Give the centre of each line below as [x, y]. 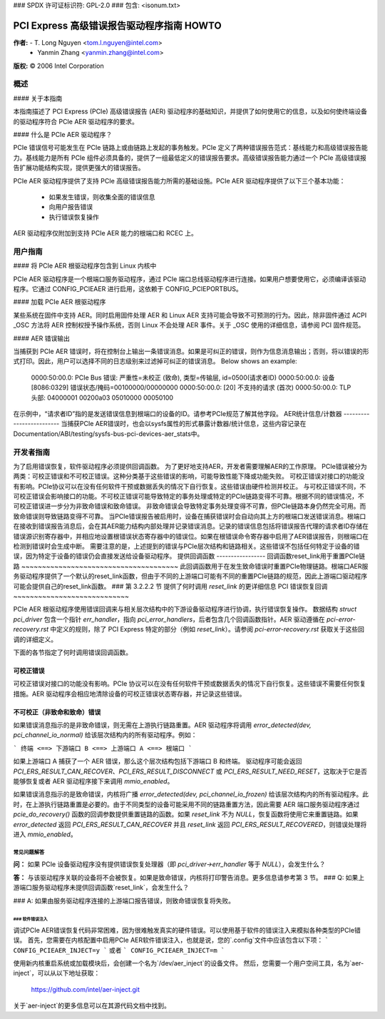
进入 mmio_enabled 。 [45, 834]
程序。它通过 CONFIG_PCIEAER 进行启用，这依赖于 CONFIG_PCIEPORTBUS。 [128, 289]
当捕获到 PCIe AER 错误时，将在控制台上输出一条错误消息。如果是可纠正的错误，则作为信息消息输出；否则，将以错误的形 [191, 351]
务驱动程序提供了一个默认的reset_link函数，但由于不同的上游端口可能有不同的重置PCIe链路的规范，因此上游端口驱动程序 [190, 576]
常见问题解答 [29, 852]
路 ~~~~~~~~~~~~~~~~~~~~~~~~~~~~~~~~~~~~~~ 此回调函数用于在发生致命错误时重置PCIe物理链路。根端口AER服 [191, 566]
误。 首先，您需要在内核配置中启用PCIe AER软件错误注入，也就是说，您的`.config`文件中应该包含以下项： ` [171, 940]
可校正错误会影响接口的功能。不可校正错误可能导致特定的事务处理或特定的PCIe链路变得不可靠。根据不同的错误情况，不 [189, 497]
